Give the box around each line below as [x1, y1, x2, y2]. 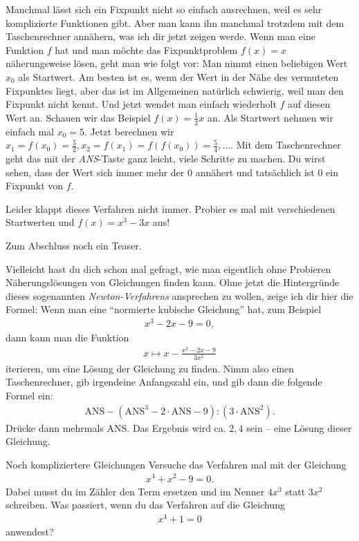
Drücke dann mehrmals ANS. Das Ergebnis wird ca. [6, 420, 226, 435]
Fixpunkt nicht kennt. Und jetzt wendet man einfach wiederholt [6, 97, 277, 111]
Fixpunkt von [6, 178, 64, 193]
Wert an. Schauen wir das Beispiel [6, 110, 151, 124]
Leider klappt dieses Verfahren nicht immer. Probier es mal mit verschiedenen [6, 201, 335, 216]
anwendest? [6, 524, 54, 538]
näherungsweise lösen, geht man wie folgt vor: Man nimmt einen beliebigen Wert [6, 56, 348, 70]
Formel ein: [6, 388, 53, 403]
